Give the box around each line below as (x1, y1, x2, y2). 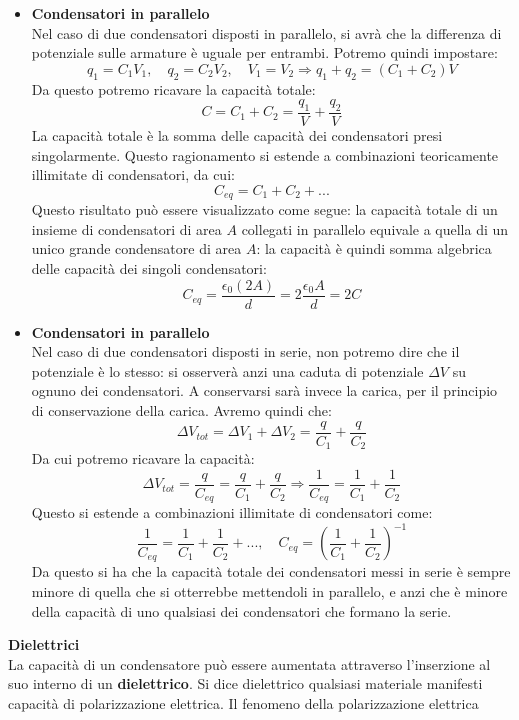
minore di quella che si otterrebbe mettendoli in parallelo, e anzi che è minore (31, 581, 508, 601)
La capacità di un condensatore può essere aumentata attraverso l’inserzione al (8, 653, 491, 674)
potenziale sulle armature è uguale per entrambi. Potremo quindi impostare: (31, 42, 498, 63)
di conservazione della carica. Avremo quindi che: (31, 400, 332, 421)
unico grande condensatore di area (31, 238, 242, 259)
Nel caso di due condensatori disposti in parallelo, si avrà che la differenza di (31, 22, 502, 43)
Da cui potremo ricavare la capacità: (31, 448, 255, 469)
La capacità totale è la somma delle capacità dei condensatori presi (31, 125, 443, 145)
